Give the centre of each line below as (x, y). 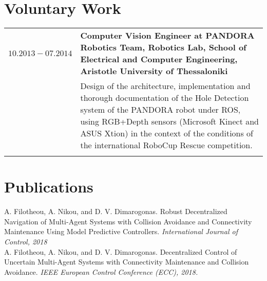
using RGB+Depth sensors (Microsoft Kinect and (169, 121)
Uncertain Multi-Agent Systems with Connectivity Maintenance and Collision (127, 262)
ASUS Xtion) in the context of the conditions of (167, 133)
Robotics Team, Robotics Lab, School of (163, 47)
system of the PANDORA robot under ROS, (160, 110)
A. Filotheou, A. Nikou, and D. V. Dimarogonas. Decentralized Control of (121, 251)
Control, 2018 (26, 242)
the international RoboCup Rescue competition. (166, 145)
